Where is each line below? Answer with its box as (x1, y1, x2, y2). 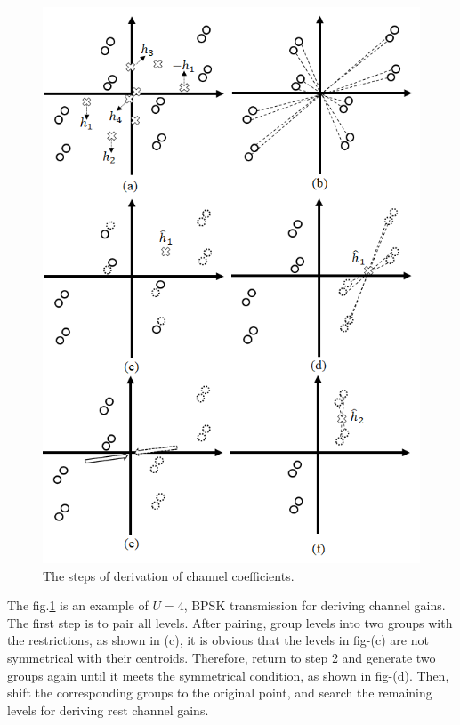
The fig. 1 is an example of (7, 596, 149, 615)
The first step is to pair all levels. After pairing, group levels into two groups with (7, 613, 453, 632)
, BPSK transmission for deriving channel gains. (183, 596, 446, 615)
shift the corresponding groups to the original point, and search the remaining (7, 683, 432, 702)
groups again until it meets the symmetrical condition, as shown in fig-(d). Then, (7, 665, 449, 684)
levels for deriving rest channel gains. (7, 700, 209, 719)
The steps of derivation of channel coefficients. (43, 566, 295, 584)
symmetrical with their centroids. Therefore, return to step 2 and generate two (7, 648, 436, 666)
